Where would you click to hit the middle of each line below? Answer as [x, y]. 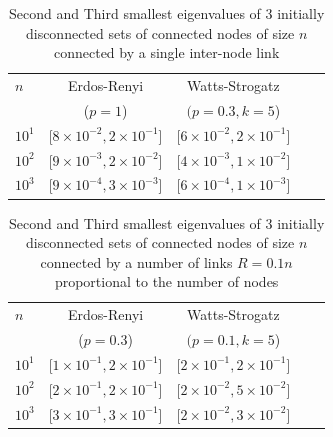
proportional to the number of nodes [166, 281]
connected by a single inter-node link [166, 52]
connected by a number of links [136, 261]
